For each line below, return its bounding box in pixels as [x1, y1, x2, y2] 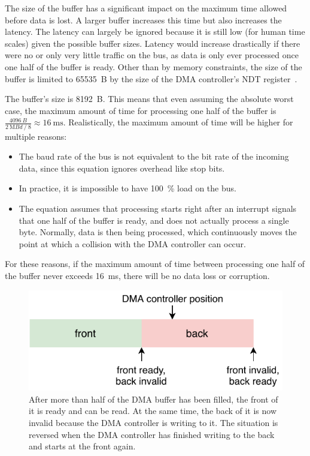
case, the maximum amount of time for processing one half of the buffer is [5, 104, 276, 116]
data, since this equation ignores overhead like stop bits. [19, 161, 225, 174]
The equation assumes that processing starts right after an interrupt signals [19, 202, 297, 215]
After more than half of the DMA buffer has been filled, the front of [29, 392, 278, 405]
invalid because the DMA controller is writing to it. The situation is [29, 416, 278, 428]
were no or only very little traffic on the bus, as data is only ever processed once [5, 49, 299, 61]
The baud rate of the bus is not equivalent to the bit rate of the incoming [19, 150, 289, 163]
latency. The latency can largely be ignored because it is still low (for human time [5, 25, 305, 38]
